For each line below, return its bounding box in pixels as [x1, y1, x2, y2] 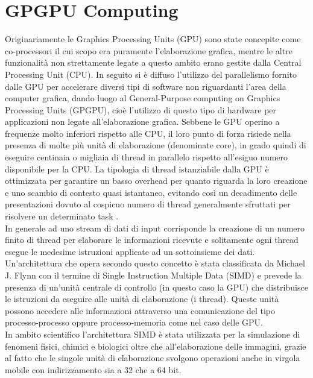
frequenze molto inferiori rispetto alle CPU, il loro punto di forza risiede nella [5, 127, 291, 139]
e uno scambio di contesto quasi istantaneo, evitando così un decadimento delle [5, 186, 297, 198]
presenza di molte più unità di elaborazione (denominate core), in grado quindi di [5, 139, 306, 151]
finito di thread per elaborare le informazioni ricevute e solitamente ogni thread [5, 233, 299, 246]
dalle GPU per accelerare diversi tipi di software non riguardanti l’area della [5, 80, 286, 92]
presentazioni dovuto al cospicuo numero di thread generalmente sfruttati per [5, 198, 291, 210]
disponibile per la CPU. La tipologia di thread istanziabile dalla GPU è [5, 162, 269, 175]
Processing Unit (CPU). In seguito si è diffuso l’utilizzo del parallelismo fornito [5, 68, 297, 80]
